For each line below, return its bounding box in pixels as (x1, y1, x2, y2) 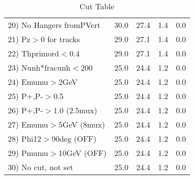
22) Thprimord (8, 48, 59, 59)
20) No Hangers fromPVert (8, 19, 101, 30)
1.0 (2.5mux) (53, 104, 97, 116)
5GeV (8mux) (58, 119, 105, 130)
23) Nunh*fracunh (8, 62, 71, 73)
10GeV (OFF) (58, 147, 107, 158)
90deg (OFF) (52, 133, 97, 144)
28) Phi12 (8, 133, 41, 144)
